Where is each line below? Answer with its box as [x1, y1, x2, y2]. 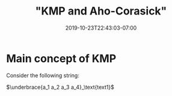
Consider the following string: [6, 71, 79, 79]
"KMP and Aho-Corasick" [35, 4, 167, 18]
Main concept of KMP [6, 51, 117, 65]
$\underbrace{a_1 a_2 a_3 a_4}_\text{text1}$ [6, 83, 114, 91]
